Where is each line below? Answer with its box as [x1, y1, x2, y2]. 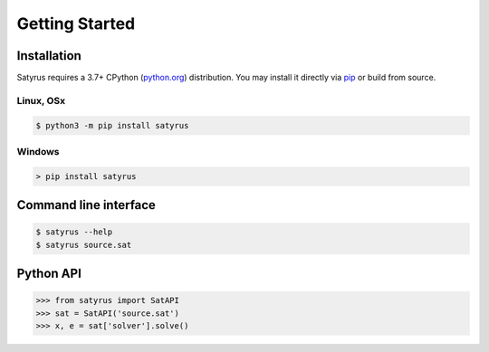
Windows [16, 145, 60, 157]
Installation [16, 48, 81, 63]
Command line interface [16, 197, 156, 213]
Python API [16, 266, 81, 281]
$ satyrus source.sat [35, 240, 132, 250]
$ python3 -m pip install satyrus [35, 120, 189, 130]
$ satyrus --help [35, 227, 113, 237]
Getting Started [16, 14, 136, 33]
